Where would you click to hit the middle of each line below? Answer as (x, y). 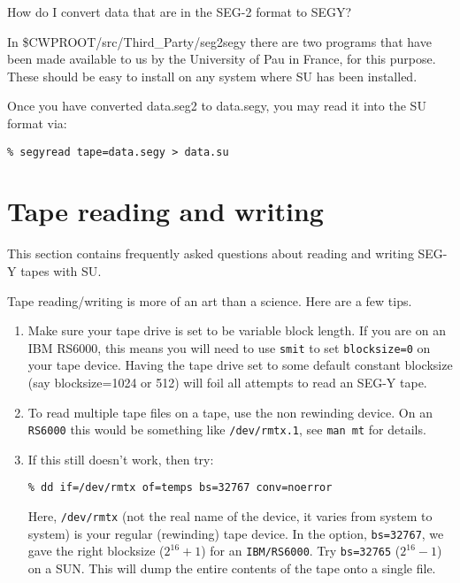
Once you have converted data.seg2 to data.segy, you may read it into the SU (217, 106)
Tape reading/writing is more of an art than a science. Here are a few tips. (210, 300)
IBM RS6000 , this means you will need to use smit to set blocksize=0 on (229, 347)
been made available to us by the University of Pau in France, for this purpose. (222, 59)
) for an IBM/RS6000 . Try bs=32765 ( (301, 551)
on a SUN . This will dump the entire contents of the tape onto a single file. (232, 568)
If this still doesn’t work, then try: (121, 459)
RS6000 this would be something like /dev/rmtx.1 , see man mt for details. (227, 430)
